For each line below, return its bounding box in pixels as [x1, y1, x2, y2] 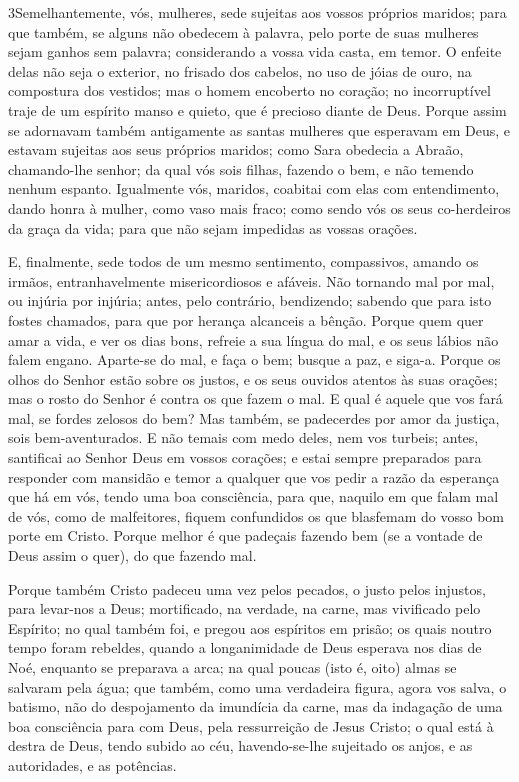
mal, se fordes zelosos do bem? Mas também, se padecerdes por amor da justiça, [8, 407, 500, 428]
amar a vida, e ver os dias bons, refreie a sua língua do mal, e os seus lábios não [8, 329, 499, 350]
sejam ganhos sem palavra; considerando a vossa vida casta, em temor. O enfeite [8, 41, 502, 62]
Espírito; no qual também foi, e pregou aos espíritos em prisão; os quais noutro [8, 617, 492, 638]
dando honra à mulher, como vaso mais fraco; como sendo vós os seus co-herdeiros [8, 197, 511, 218]
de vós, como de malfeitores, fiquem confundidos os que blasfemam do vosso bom [8, 505, 504, 526]
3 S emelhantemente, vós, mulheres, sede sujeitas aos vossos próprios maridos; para [8, 2, 507, 22]
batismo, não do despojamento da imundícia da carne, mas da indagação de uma [8, 696, 503, 717]
